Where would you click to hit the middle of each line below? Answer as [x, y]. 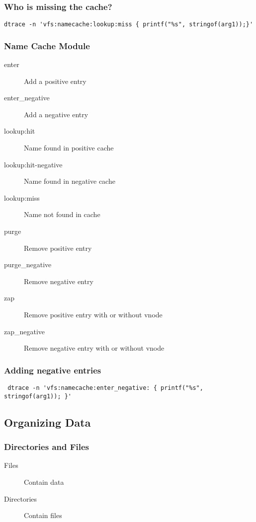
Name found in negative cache [70, 181]
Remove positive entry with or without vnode [93, 314]
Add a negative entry [56, 114]
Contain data [44, 482]
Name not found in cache [62, 214]
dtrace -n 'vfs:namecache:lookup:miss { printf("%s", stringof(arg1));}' [129, 25]
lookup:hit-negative [33, 164]
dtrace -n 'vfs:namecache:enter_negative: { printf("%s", [105, 388]
